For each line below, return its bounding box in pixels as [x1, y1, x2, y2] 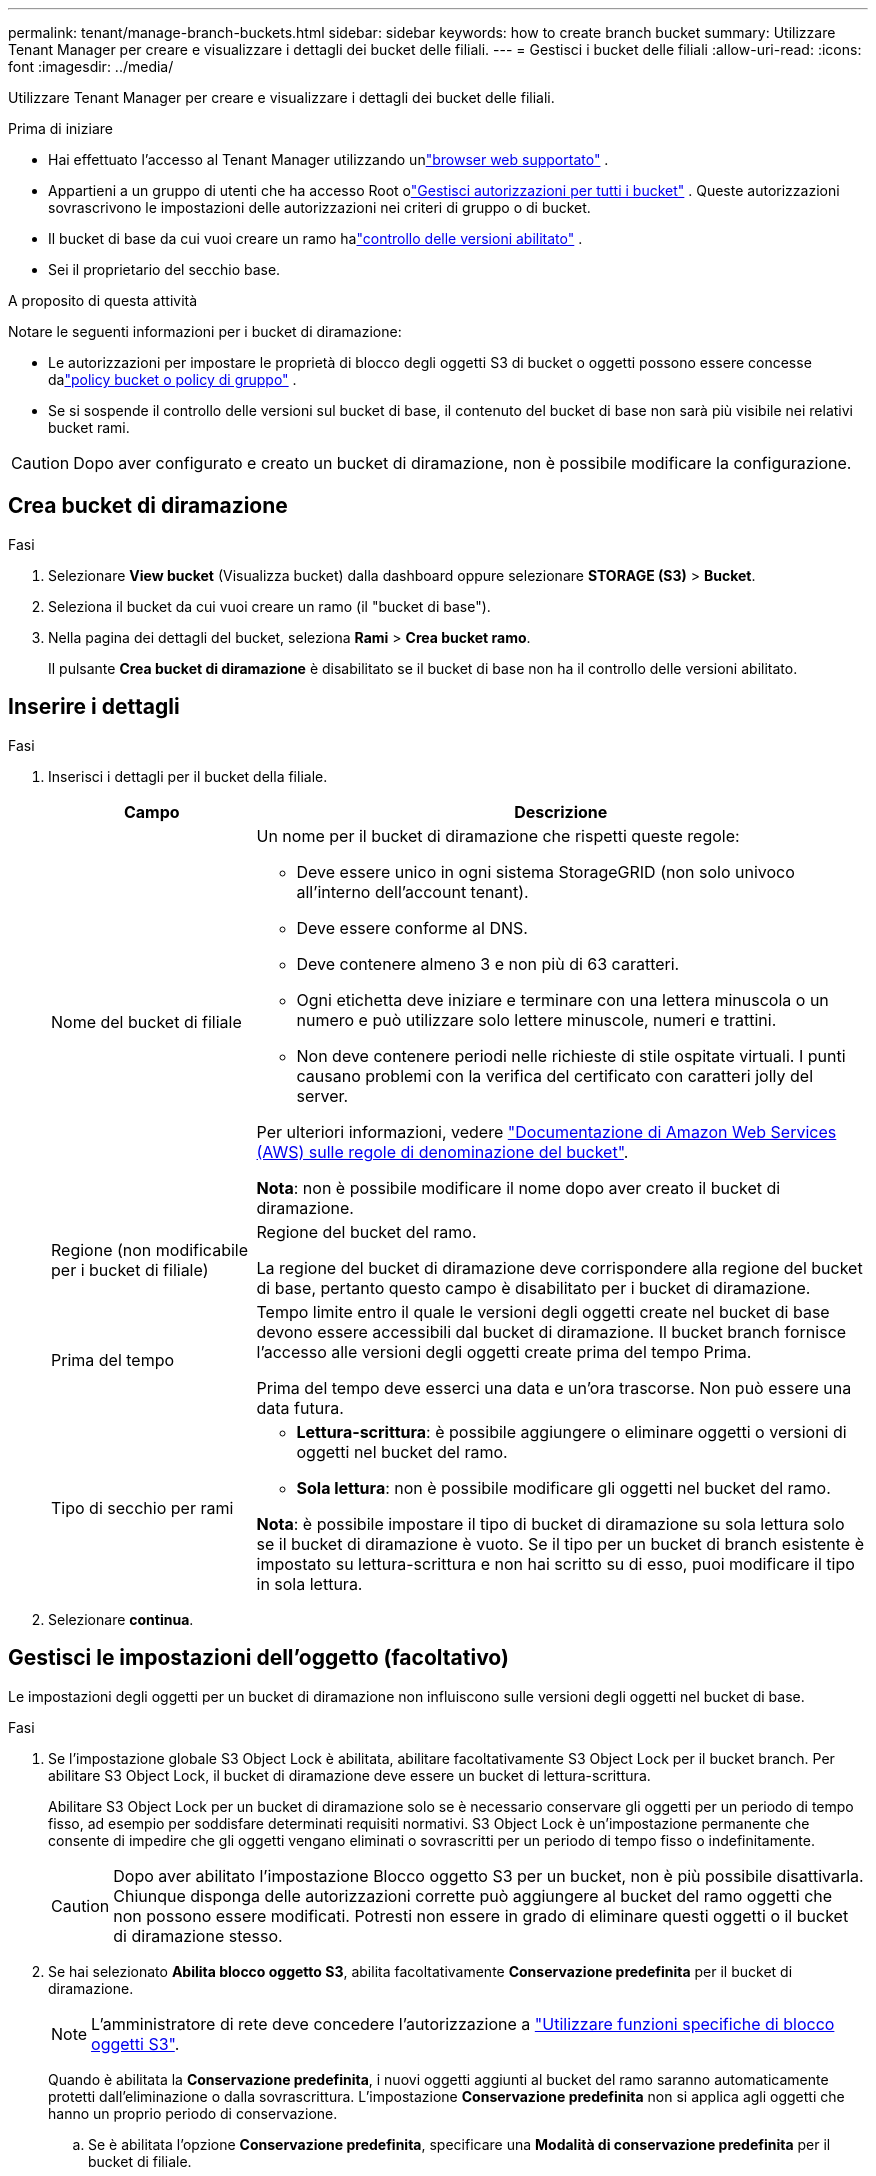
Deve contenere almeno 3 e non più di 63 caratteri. [296, 953, 680, 974]
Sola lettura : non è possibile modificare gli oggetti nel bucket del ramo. [296, 1477, 831, 1498]
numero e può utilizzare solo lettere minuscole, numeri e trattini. [296, 1009, 777, 1030]
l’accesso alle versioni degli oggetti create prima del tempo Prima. [256, 1341, 752, 1362]
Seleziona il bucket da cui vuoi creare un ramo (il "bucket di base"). [48, 597, 491, 615]
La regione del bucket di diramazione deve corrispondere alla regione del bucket [256, 1257, 863, 1278]
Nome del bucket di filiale [51, 1011, 242, 1032]
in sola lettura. [256, 1573, 363, 1594]
